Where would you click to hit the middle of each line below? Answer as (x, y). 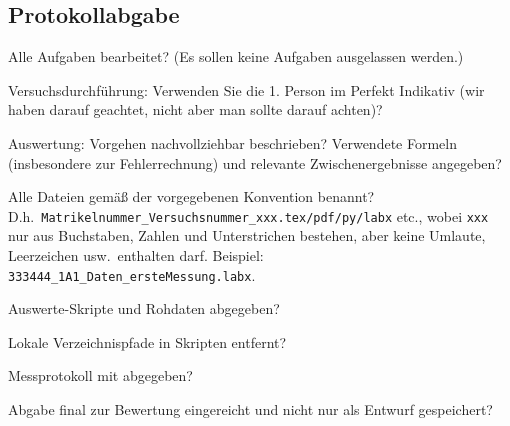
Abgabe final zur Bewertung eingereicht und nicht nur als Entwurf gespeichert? (250, 409)
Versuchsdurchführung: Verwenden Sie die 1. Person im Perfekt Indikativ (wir (246, 89)
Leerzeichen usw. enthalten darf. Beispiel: (136, 255)
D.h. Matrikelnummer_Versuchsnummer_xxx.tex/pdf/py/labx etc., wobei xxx (248, 215)
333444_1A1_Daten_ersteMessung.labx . (132, 274)
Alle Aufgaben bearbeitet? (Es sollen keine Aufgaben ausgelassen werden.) (236, 56)
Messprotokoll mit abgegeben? (100, 375)
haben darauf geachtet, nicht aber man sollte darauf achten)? (195, 109)
